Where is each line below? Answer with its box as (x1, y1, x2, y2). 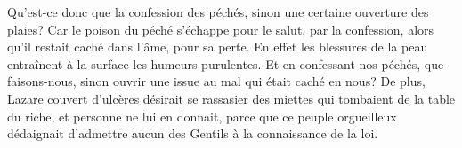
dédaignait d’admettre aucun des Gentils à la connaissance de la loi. (7, 124, 378, 143)
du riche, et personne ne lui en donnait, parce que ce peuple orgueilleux (7, 106, 397, 125)
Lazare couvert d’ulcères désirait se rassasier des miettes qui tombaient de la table (7, 89, 456, 107)
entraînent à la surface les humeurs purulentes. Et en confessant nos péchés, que (7, 54, 444, 73)
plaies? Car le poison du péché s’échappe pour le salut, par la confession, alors (7, 19, 434, 38)
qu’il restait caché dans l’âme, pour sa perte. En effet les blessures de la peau (7, 37, 428, 56)
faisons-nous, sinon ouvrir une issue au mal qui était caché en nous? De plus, (7, 72, 426, 90)
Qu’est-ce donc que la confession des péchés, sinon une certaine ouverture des (7, 3, 429, 20)
